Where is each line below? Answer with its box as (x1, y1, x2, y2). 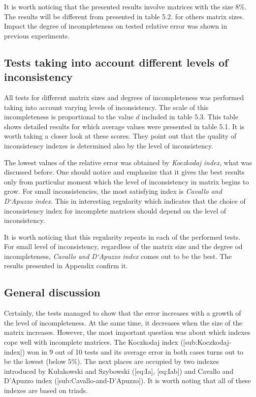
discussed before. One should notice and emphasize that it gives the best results (4, 167, 245, 177)
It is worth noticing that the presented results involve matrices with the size (4, 1, 233, 11)
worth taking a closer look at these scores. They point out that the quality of (4, 131, 237, 141)
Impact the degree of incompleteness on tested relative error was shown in (4, 21, 227, 31)
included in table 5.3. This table (141, 111, 238, 122)
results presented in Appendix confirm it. (4, 260, 128, 271)
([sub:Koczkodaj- (180, 337, 231, 347)
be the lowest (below (4, 356, 66, 366)
